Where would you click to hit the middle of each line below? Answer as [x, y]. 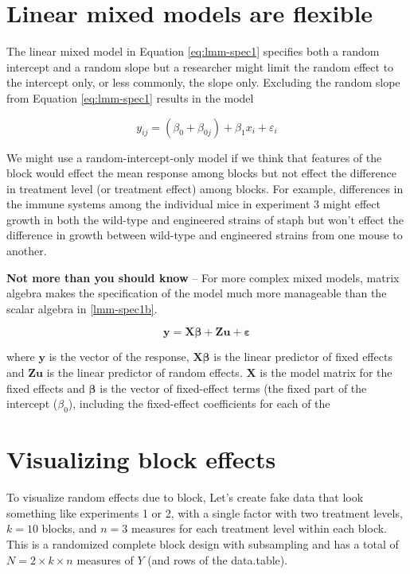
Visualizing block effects [141, 459]
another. [27, 251]
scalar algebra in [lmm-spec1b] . [82, 308]
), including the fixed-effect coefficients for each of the [199, 403]
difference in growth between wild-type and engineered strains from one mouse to [205, 235]
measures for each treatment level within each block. [259, 528]
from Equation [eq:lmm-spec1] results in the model [130, 97]
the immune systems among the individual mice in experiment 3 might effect [193, 204]
